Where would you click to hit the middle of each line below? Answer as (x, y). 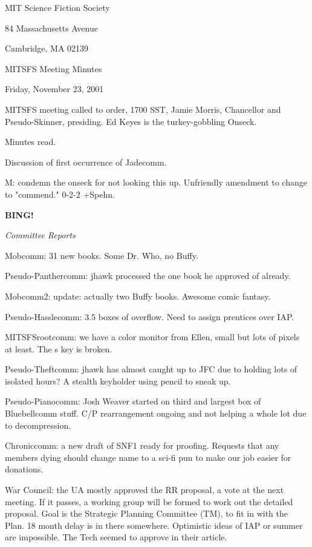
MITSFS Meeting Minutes (54, 68)
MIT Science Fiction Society (57, 7)
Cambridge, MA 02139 (47, 48)
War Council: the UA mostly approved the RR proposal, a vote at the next (145, 490)
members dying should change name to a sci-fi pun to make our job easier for (148, 457)
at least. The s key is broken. (59, 348)
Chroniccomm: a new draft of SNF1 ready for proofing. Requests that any (142, 445)
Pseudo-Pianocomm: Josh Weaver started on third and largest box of (133, 401)
